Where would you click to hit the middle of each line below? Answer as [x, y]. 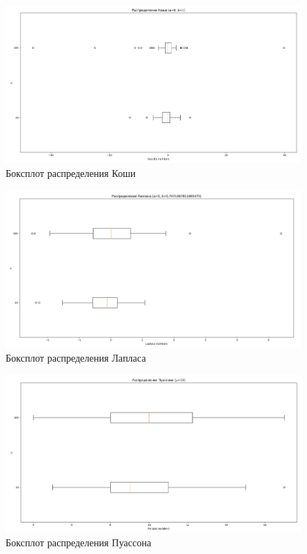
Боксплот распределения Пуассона [78, 542]
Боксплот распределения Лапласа [76, 358]
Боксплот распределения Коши [71, 173]
